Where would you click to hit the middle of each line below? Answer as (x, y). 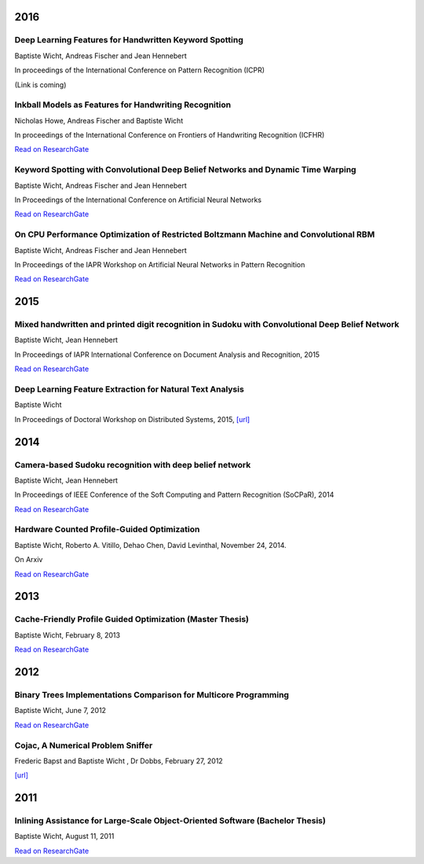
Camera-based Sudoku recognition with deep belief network (133, 465)
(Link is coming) (40, 85)
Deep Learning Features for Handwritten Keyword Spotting (129, 40)
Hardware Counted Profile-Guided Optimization (107, 529)
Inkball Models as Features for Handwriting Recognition (123, 105)
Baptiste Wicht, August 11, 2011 (64, 836)
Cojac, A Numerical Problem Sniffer (84, 745)
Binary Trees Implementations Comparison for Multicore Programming (152, 694)
